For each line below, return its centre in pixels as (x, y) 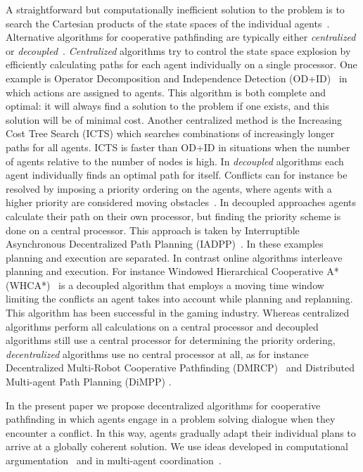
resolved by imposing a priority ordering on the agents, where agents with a (169, 188)
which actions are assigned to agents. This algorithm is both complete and (166, 92)
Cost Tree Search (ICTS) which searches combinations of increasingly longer (170, 133)
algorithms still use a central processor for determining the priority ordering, (171, 340)
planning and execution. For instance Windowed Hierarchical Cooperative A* (172, 271)
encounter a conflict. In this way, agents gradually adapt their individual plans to (181, 432)
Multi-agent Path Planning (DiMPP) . (89, 382)
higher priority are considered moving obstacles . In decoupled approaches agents (181, 202)
